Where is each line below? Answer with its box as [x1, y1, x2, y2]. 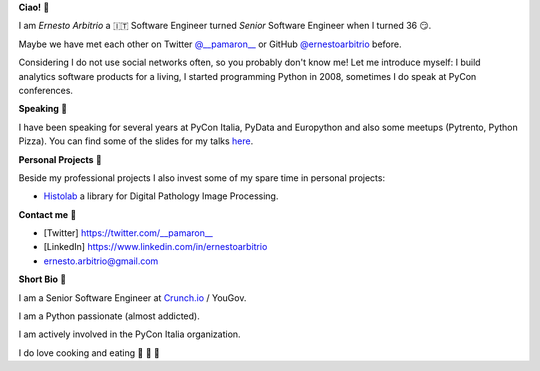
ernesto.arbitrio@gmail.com [43, 255, 159, 267]
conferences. [18, 84, 74, 96]
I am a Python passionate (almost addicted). [18, 310, 200, 322]
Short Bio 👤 [18, 273, 67, 285]
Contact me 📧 [18, 208, 77, 220]
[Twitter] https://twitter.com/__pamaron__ [43, 227, 214, 239]
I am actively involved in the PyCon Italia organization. [18, 328, 241, 340]
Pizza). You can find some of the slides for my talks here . [18, 135, 254, 147]
